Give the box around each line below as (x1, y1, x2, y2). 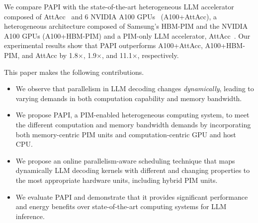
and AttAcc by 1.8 (21, 50, 78, 60)
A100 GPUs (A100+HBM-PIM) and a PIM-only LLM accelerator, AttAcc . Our (4, 30, 251, 41)
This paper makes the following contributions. (4, 66, 144, 77)
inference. (15, 211, 45, 221)
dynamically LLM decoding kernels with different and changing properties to (15, 165, 250, 175)
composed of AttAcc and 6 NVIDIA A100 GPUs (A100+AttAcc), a (4, 11, 217, 21)
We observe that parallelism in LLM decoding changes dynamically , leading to (15, 83, 254, 94)
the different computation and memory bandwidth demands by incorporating (15, 119, 251, 129)
